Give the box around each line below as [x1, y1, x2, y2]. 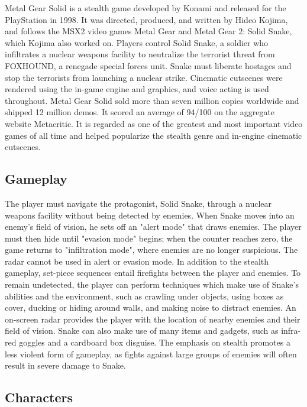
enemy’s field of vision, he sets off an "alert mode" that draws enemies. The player [5, 220, 302, 233]
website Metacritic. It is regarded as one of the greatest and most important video [5, 117, 303, 129]
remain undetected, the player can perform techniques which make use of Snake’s [5, 278, 299, 291]
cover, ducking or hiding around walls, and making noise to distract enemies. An [5, 301, 296, 314]
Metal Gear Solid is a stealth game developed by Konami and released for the [5, 2, 286, 14]
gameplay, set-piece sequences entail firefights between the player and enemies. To [5, 266, 301, 279]
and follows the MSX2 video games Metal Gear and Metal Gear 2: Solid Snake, [5, 25, 292, 37]
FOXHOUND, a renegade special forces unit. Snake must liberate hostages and [5, 59, 292, 71]
